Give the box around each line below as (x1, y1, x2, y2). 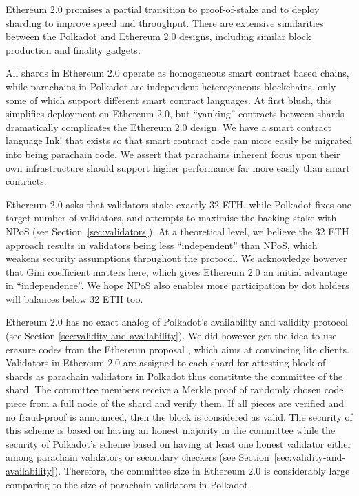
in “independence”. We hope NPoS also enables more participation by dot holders (6, 278, 349, 292)
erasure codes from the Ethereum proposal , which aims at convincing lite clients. (6, 341, 349, 356)
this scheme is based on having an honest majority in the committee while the (6, 423, 336, 437)
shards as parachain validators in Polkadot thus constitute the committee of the (6, 368, 343, 383)
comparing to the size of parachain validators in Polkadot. (6, 477, 251, 491)
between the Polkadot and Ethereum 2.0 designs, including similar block (6, 29, 311, 43)
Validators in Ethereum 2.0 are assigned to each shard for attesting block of (6, 355, 326, 370)
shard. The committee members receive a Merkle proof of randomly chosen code (6, 382, 344, 397)
